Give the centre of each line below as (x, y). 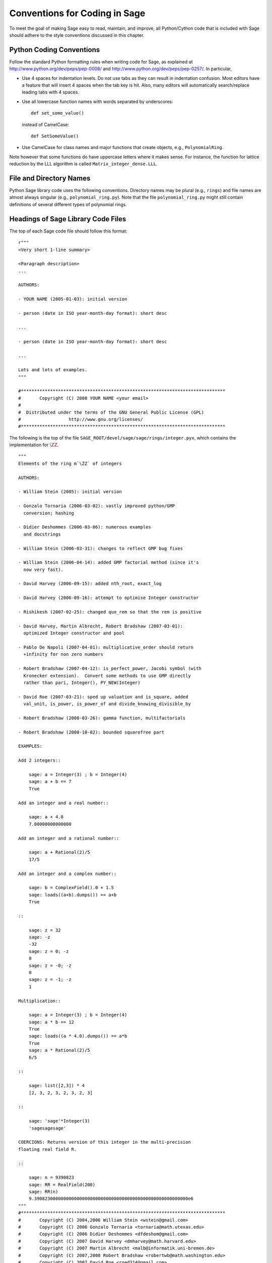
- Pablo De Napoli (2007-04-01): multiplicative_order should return (106, 647)
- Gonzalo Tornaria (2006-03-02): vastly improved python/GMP (97, 506)
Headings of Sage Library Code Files (68, 219)
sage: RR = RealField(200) (62, 1184)
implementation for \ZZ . (34, 445)
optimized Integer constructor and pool (74, 633)
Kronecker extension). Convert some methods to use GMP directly (107, 675)
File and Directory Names (50, 178)
